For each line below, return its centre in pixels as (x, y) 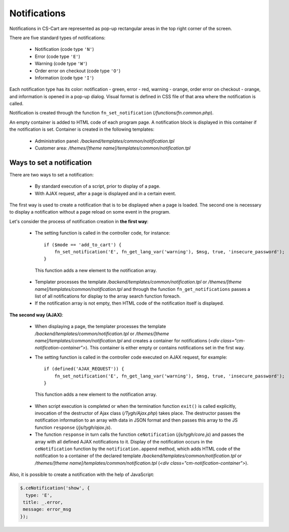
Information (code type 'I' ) (64, 78)
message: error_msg (47, 509)
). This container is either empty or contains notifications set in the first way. (165, 348)
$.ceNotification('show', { (55, 488)
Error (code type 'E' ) (58, 56)
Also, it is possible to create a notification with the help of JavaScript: (82, 475)
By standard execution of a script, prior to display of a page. (98, 186)
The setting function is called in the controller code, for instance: (102, 233)
